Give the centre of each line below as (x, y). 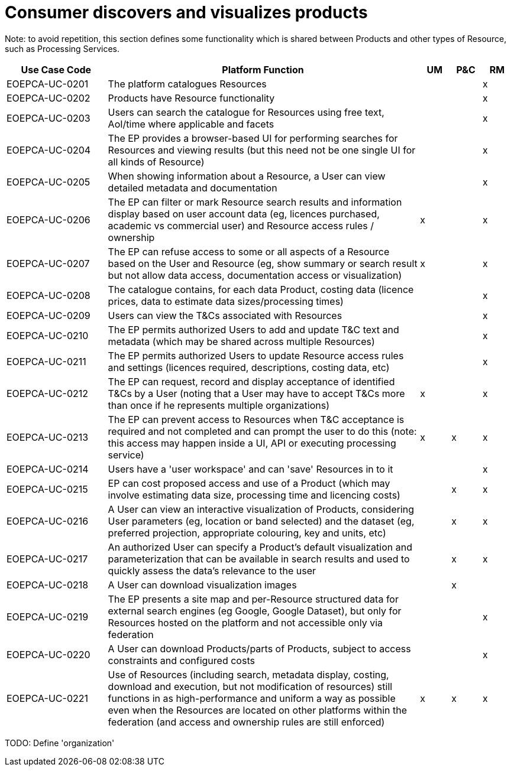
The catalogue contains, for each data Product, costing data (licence (261, 289)
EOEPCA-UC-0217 (47, 559)
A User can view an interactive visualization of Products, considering (261, 509)
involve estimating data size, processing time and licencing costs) (254, 495)
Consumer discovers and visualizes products (186, 12)
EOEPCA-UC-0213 (48, 437)
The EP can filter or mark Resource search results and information (255, 202)
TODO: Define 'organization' (60, 743)
